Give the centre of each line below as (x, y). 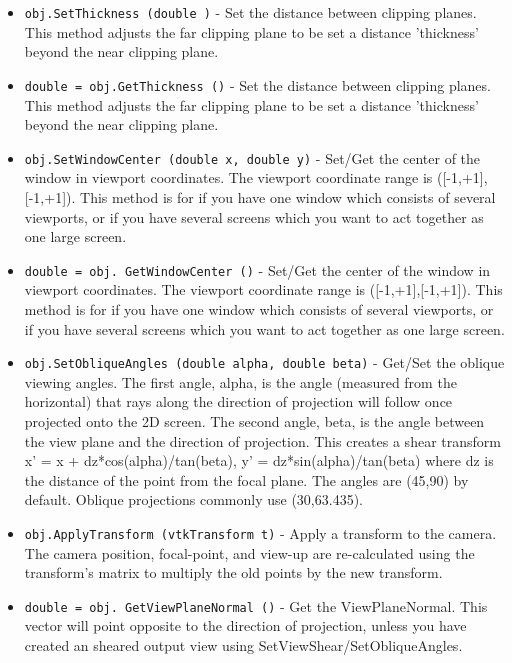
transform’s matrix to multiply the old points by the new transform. (233, 572)
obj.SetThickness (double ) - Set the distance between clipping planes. (250, 12)
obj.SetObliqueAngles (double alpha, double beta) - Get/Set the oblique (264, 362)
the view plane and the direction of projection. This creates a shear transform (262, 440)
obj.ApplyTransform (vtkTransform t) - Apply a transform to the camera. (260, 532)
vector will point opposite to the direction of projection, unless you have (245, 625)
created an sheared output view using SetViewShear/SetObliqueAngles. (243, 645)
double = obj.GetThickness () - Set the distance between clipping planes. (257, 84)
